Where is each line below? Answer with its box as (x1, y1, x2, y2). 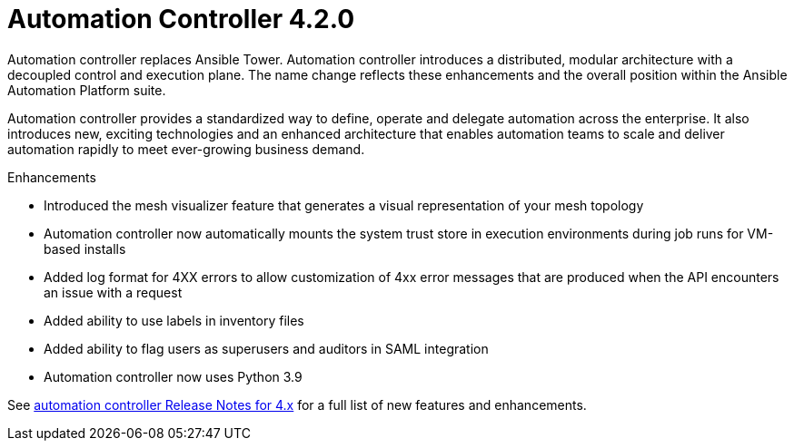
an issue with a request (44, 284, 183, 300)
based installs (44, 240, 126, 257)
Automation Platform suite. (7, 82, 166, 98)
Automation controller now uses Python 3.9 (44, 368, 303, 385)
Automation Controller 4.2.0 (7, 4, 355, 34)
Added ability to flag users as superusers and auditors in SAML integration (44, 340, 489, 356)
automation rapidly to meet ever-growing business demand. (7, 141, 365, 157)
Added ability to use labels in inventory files (44, 312, 304, 328)
